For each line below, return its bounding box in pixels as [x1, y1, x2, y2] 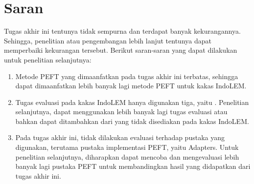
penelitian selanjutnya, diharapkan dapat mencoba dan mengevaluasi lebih [15, 151, 239, 162]
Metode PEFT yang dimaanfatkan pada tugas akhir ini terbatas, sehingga [15, 71, 238, 81]
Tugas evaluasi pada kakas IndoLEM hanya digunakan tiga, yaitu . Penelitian [15, 97, 249, 107]
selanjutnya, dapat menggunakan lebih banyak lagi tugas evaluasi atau [15, 106, 228, 117]
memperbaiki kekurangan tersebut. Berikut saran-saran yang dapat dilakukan [4, 45, 237, 55]
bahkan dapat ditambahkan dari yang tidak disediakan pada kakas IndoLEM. [15, 116, 249, 126]
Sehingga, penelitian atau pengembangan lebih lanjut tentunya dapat [4, 35, 211, 45]
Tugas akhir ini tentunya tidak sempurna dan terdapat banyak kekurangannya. [4, 26, 241, 36]
